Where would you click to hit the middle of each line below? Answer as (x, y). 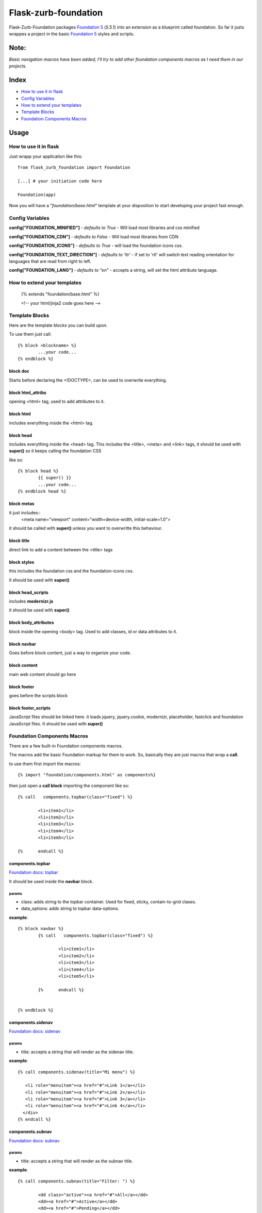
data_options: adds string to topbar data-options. (70, 909)
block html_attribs (28, 393)
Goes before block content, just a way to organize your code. (70, 653)
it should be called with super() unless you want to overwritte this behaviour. (86, 528)
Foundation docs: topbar (33, 872)
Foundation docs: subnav (34, 1141)
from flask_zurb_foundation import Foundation (74, 168)
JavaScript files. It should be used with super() (56, 723)
